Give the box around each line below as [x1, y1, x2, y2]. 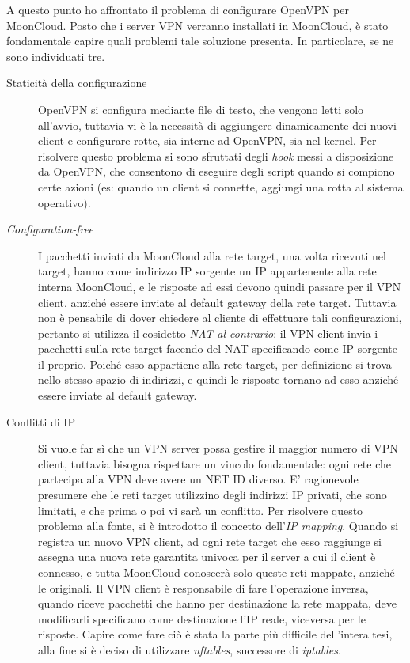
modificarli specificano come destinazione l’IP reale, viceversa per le [38, 610, 366, 627]
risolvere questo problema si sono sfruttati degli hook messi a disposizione [38, 147, 394, 164]
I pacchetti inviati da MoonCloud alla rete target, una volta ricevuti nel [38, 247, 386, 263]
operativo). [38, 194, 91, 210]
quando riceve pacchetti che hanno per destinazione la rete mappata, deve [38, 595, 397, 612]
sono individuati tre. [6, 47, 105, 64]
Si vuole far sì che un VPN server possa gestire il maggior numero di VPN [38, 440, 398, 457]
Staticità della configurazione [6, 74, 147, 91]
